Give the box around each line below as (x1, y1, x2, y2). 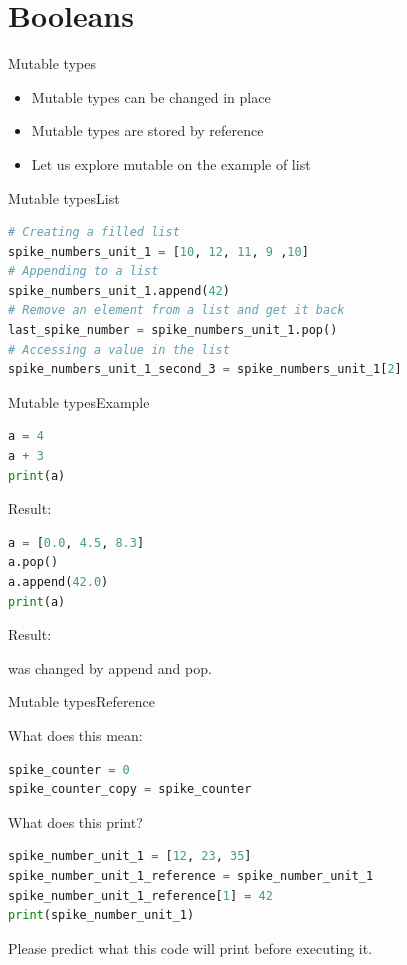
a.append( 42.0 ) (8, 575, 109, 589)
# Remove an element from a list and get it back (8, 303, 345, 318)
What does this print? (8, 811, 143, 832)
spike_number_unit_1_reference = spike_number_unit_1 (8, 868, 374, 883)
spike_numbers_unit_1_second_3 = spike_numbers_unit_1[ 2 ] (8, 362, 402, 377)
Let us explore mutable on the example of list (31, 153, 311, 174)
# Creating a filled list (8, 225, 180, 240)
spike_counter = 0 (8, 762, 130, 777)
